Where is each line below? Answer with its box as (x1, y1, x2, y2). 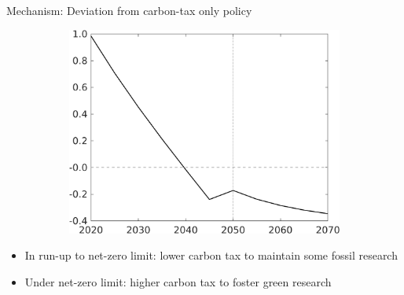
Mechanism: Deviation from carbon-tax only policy (6, 2, 252, 18)
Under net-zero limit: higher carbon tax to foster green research (24, 273, 332, 289)
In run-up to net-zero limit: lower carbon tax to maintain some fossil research (24, 247, 398, 264)
